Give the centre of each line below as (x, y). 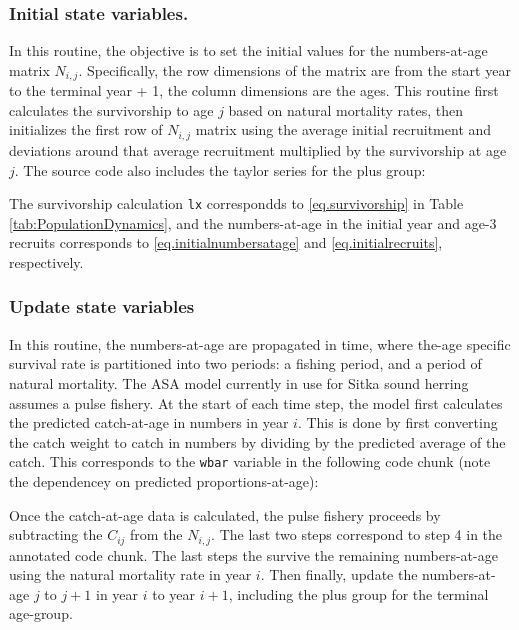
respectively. (46, 261)
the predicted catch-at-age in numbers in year (149, 422)
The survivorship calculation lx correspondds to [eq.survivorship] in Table (236, 203)
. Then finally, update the (339, 574)
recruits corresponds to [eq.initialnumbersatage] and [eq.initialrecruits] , (226, 242)
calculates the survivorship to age (111, 109)
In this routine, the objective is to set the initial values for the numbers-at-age (248, 50)
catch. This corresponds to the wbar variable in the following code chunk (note (250, 461)
